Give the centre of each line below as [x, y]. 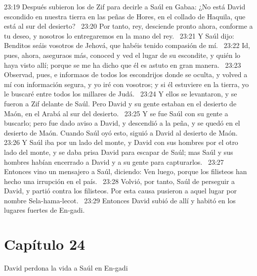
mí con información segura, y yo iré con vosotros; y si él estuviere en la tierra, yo [127, 84]
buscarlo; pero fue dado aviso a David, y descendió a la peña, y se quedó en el [122, 123]
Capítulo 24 [45, 244]
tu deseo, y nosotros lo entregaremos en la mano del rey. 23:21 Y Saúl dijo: [119, 35]
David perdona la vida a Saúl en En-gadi [66, 268]
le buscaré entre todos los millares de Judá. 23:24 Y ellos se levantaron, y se [121, 94]
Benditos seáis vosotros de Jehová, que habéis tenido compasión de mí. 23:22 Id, [127, 45]
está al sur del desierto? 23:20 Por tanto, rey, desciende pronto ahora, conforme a [128, 26]
